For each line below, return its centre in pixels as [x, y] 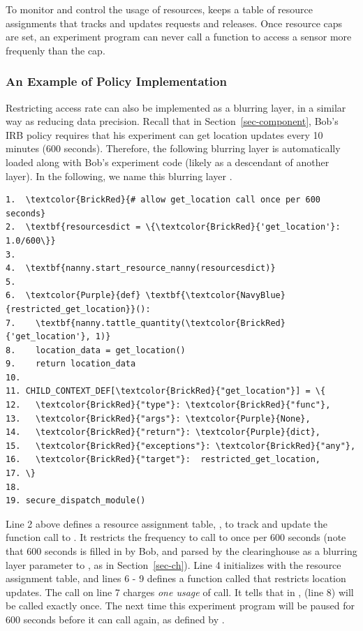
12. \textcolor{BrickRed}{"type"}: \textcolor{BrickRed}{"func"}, [168, 405]
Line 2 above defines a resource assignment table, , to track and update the [167, 523]
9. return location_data [71, 364]
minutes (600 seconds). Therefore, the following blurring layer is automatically [173, 148]
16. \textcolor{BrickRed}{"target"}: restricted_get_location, [163, 460]
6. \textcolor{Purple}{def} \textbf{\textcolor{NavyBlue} [146, 296]
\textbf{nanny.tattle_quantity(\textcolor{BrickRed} [160, 323]
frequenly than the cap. [55, 50]
